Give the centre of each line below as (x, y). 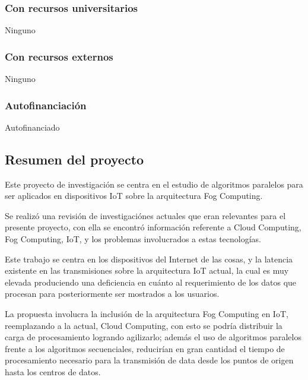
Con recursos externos (59, 56)
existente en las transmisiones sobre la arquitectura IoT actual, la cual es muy (147, 270)
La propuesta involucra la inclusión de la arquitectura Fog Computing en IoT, (147, 313)
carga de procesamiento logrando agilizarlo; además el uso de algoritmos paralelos (153, 337)
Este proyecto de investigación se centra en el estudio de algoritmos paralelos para (154, 184)
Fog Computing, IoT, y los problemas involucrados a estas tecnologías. (133, 239)
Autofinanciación (46, 105)
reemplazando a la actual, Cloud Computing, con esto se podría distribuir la (144, 325)
